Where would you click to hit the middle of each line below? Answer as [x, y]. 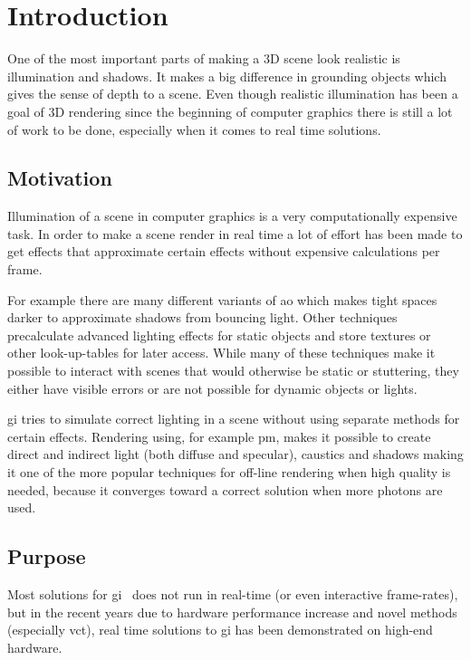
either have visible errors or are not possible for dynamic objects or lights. [212, 388]
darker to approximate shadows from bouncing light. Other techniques [202, 317]
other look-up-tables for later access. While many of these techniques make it [221, 353]
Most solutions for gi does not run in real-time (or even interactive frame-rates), [233, 594]
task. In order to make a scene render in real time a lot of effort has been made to [235, 233]
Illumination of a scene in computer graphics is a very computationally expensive [232, 216]
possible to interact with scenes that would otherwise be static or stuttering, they [233, 371]
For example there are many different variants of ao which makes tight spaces [222, 299]
